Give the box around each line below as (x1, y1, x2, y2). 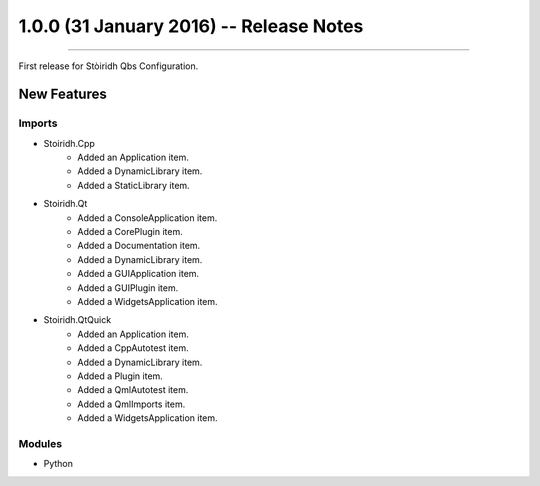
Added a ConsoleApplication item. (77, 211, 218, 224)
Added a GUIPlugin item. (77, 281, 179, 294)
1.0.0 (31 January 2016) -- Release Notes (18, 15, 364, 37)
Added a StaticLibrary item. (77, 179, 190, 191)
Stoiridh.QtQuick (43, 314, 112, 326)
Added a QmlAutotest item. (77, 384, 189, 396)
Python (43, 458, 74, 470)
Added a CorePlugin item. (77, 226, 184, 238)
